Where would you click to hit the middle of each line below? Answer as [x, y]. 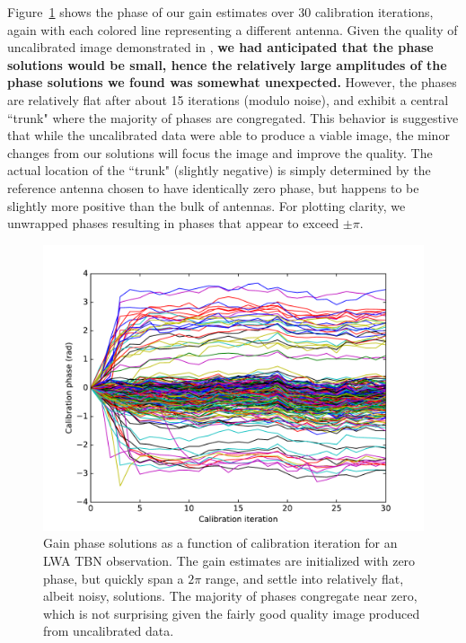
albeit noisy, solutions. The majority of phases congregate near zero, [230, 596]
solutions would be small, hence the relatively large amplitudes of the [227, 64]
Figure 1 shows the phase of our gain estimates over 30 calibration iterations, [220, 12]
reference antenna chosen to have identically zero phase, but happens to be [213, 187]
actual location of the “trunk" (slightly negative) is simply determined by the [219, 170]
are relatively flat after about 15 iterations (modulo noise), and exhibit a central [228, 99]
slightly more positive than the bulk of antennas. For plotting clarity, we [207, 205]
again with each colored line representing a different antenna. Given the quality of [233, 29]
